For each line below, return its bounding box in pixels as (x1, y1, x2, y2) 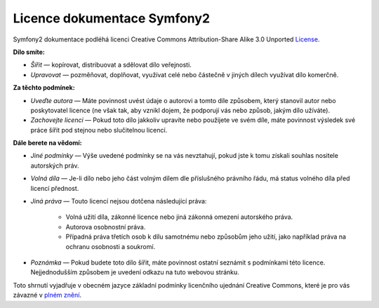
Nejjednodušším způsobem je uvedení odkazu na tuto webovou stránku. (30, 268, 240, 276)
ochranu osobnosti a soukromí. (65, 242, 156, 250)
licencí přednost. (30, 184, 79, 192)
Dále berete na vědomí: (13, 139, 82, 147)
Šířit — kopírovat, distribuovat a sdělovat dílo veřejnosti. (30, 60, 192, 69)
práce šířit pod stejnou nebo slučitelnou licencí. (30, 126, 168, 134)
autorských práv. (30, 161, 79, 170)
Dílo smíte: (13, 48, 46, 56)
